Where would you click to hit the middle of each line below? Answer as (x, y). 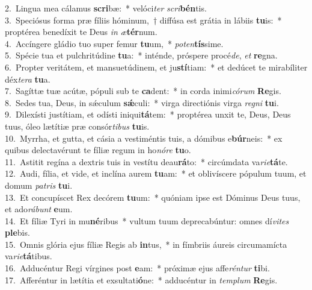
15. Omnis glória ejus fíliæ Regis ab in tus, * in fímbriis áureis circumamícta (146, 244)
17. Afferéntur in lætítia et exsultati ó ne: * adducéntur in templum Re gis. (141, 279)
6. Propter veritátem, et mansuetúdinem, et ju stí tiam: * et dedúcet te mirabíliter (156, 67)
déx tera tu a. (28, 79)
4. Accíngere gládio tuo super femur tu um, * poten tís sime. (114, 43)
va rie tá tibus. (29, 256)
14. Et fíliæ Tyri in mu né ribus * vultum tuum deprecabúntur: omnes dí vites (147, 220)
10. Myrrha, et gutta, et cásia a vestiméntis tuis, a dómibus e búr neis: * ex (144, 138)
